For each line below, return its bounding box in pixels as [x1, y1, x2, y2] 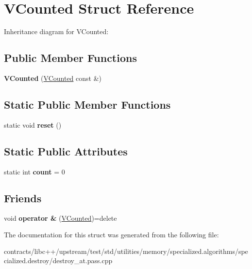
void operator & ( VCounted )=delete [4, 213, 117, 223]
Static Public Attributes [4, 143, 128, 158]
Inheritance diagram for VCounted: [4, 26, 109, 37]
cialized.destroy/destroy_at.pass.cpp [4, 255, 113, 266]
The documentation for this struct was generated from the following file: [4, 229, 219, 239]
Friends [4, 190, 42, 205]
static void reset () [4, 119, 62, 130]
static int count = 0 [4, 166, 65, 176]
